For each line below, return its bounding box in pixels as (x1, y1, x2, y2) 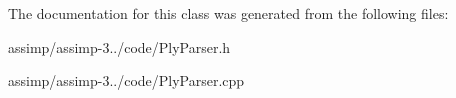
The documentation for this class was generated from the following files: (8, 3, 449, 23)
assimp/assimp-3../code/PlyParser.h (8, 36, 231, 57)
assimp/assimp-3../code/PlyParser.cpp (8, 70, 245, 91)
